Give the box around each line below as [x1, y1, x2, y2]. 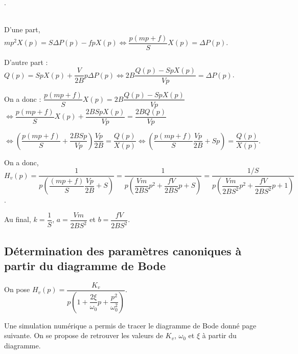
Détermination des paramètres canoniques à [4, 242, 242, 258]
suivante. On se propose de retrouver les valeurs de [4, 330, 163, 341]
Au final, [4, 214, 31, 225]
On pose [4, 284, 30, 295]
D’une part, [4, 24, 40, 35]
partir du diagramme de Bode [4, 257, 166, 273]
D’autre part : [4, 56, 48, 67]
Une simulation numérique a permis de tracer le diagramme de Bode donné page [4, 320, 257, 330]
